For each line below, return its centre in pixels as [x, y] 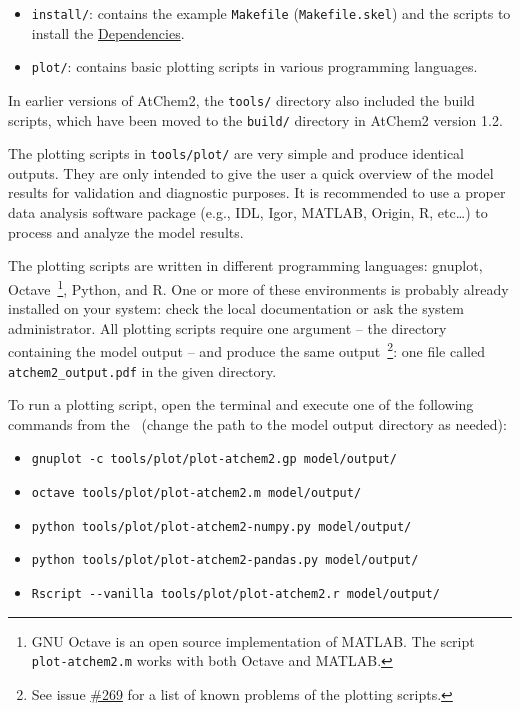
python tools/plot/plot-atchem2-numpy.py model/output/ [221, 526]
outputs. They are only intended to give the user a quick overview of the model [251, 172]
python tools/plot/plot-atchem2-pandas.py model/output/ [225, 560]
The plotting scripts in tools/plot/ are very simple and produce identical [236, 153]
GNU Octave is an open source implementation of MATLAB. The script [253, 640]
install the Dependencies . [108, 32]
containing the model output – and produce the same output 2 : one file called [246, 349]
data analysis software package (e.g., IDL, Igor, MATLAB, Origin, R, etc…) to [248, 212]
